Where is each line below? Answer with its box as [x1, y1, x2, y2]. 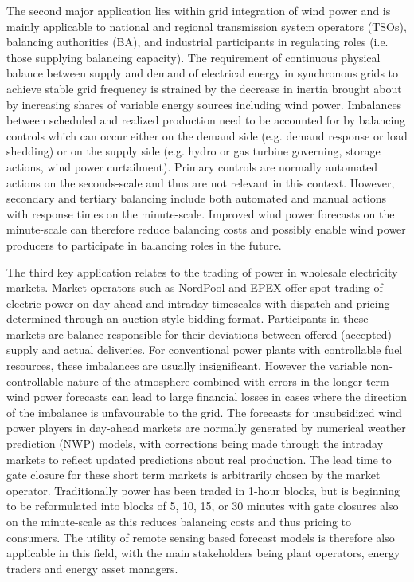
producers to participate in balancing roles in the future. [6, 236, 282, 253]
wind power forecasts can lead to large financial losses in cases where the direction [6, 388, 408, 405]
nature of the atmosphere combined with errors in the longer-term [66, 372, 389, 389]
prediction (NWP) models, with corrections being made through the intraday [6, 435, 384, 452]
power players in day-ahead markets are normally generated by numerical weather [6, 419, 406, 436]
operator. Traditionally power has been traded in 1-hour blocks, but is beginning [6, 482, 400, 498]
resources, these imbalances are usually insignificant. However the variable [6, 357, 367, 374]
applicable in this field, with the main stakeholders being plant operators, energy [6, 545, 400, 561]
